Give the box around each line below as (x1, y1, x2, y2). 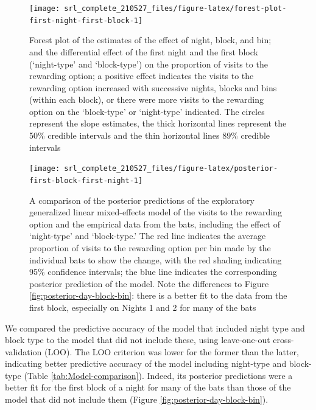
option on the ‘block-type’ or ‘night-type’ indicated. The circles (29, 105, 265, 117)
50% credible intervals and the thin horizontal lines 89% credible (29, 129, 270, 142)
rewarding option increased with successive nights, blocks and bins (29, 81, 277, 94)
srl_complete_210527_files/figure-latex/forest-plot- (64, 4, 287, 13)
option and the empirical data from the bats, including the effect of (29, 217, 281, 230)
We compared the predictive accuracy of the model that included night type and (5, 321, 305, 334)
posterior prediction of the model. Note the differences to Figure (29, 277, 269, 290)
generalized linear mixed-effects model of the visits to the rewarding (29, 206, 282, 218)
